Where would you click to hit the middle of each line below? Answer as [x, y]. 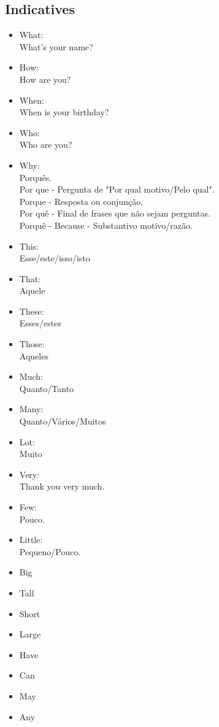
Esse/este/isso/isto [55, 258]
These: [32, 311]
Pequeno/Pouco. [50, 551]
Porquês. [36, 177]
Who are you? [46, 144]
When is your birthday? [64, 112]
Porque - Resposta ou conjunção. [81, 201]
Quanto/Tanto [47, 388]
